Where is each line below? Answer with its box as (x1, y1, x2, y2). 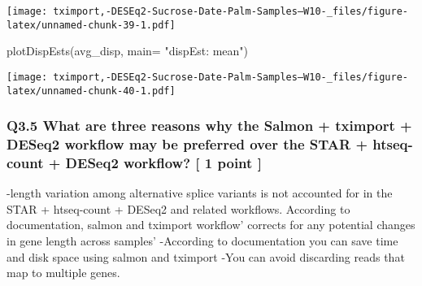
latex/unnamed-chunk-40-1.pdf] (7, 84, 176, 97)
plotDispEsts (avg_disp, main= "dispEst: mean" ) (7, 42, 249, 59)
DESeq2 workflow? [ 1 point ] (65, 152, 262, 172)
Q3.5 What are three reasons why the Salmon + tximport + (7, 115, 412, 136)
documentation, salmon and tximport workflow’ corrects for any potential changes (7, 216, 415, 233)
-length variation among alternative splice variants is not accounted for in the (7, 184, 393, 201)
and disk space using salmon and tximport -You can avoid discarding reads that (7, 248, 405, 265)
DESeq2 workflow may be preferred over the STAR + (7, 134, 368, 154)
